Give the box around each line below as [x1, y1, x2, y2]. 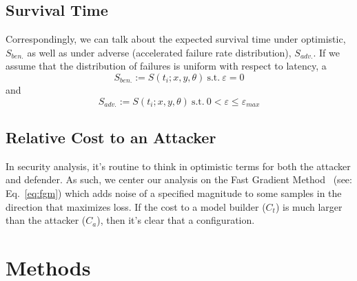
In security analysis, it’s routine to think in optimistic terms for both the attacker [6, 158, 351, 173]
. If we [313, 45, 340, 59]
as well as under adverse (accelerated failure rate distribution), [27, 45, 292, 59]
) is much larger [275, 199, 343, 214]
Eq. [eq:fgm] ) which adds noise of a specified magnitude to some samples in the [6, 185, 342, 200]
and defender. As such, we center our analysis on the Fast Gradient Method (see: [6, 172, 352, 187]
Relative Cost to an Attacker [6, 126, 216, 147]
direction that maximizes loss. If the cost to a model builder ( [6, 199, 266, 214]
